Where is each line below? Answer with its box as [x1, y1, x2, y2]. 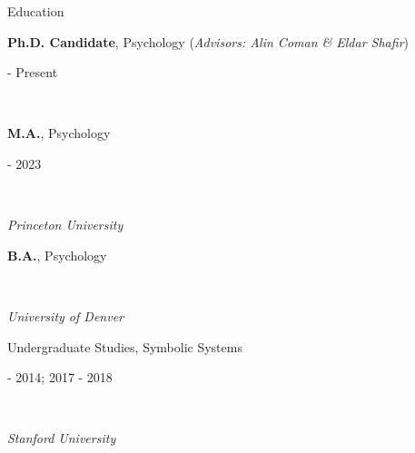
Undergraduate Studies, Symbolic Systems [7, 337, 242, 356]
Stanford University [7, 428, 116, 448]
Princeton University [7, 215, 124, 234]
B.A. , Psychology [7, 245, 107, 264]
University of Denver [7, 306, 124, 325]
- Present [7, 63, 58, 82]
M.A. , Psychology [7, 123, 111, 143]
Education [7, 2, 64, 20]
